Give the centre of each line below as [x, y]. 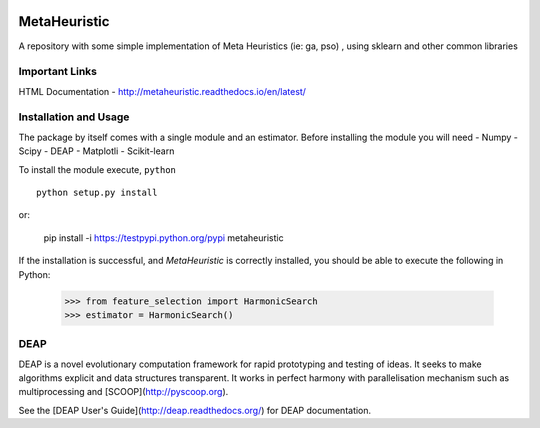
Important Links [57, 72]
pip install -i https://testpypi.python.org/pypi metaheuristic [163, 237]
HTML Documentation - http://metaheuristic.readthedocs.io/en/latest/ [162, 91]
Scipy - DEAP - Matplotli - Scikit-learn [96, 151]
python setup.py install [97, 192]
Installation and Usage [74, 117]
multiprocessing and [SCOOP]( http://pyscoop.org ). [123, 392]
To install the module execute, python [97, 169]
